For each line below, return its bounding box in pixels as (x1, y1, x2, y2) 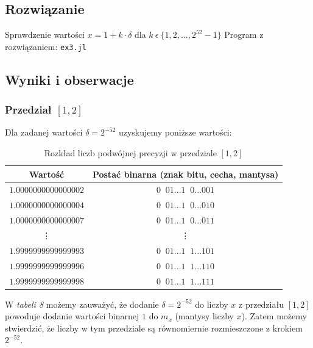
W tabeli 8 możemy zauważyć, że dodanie (5, 297, 159, 310)
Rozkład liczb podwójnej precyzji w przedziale (44, 147, 217, 159)
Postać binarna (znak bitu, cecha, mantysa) (92, 167, 279, 180)
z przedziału (239, 297, 284, 310)
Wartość (29, 167, 65, 180)
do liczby (195, 297, 228, 310)
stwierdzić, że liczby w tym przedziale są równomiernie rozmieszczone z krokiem (5, 321, 303, 334)
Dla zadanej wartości (5, 126, 83, 139)
